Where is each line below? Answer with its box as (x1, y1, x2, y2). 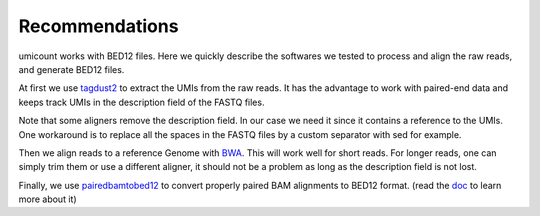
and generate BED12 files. (18, 63, 125, 75)
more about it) (18, 193, 77, 205)
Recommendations (18, 15, 179, 37)
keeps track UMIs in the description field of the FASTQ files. (18, 96, 265, 108)
